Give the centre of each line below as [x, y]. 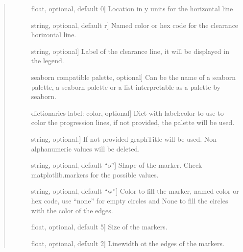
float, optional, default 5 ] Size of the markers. [99, 227]
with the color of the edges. [72, 210]
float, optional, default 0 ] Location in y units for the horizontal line [132, 8]
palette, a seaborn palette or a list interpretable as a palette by [126, 87]
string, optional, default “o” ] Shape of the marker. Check [117, 165]
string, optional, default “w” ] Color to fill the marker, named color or [135, 191]
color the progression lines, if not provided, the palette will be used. [133, 122]
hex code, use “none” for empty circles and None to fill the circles [130, 200]
